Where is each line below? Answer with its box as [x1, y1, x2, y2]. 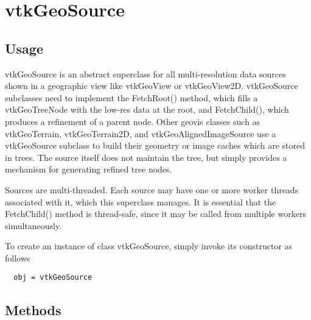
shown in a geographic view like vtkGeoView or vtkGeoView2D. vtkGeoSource [5, 79, 298, 92]
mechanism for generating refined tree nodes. [5, 163, 172, 176]
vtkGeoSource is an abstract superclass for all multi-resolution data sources [5, 67, 286, 80]
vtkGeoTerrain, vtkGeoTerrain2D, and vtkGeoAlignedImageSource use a [5, 127, 276, 140]
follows [5, 251, 30, 264]
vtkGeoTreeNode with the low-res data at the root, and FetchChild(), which [5, 103, 289, 116]
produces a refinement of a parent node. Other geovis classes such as [5, 115, 260, 127]
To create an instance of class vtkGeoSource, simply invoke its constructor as [5, 240, 293, 252]
